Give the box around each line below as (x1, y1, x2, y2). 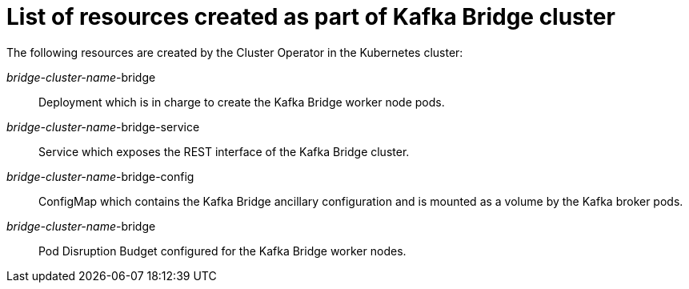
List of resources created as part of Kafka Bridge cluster (6, 3, 615, 30)
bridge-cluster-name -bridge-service (6, 119, 200, 134)
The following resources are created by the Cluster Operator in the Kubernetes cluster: (6, 45, 463, 59)
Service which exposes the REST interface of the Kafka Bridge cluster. (38, 144, 410, 159)
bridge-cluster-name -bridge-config (6, 169, 194, 183)
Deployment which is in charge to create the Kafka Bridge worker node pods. (38, 94, 445, 109)
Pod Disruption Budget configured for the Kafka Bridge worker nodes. (38, 243, 407, 258)
